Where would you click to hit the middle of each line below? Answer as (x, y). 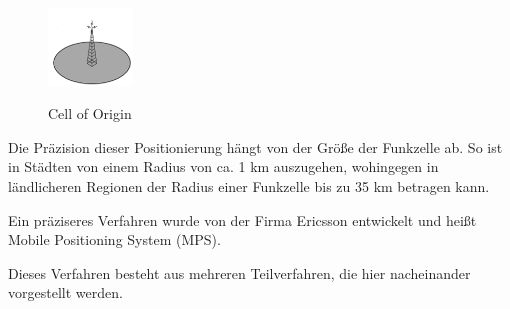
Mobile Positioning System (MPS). (114, 239)
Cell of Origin (90, 113)
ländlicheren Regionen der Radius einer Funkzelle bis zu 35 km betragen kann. (249, 185)
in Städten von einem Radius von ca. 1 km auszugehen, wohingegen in (223, 166)
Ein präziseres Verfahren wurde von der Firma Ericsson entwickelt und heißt (242, 219)
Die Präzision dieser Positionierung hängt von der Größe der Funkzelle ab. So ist (255, 146)
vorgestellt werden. (65, 292)
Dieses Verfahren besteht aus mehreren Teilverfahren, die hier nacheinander (239, 272)
